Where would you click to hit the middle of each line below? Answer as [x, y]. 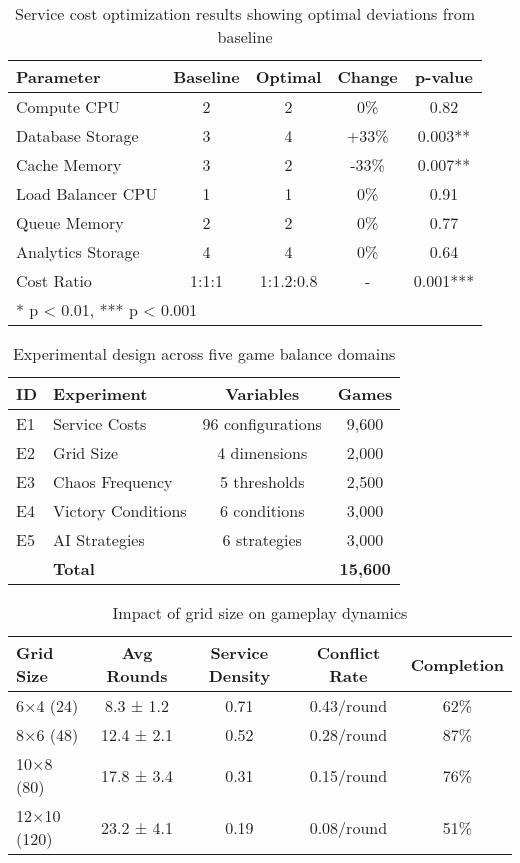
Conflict [348, 652]
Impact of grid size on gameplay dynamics [260, 612]
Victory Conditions [120, 510]
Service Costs [100, 423]
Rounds [137, 675]
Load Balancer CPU [87, 193]
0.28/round [348, 734]
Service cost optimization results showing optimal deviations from [245, 13]
